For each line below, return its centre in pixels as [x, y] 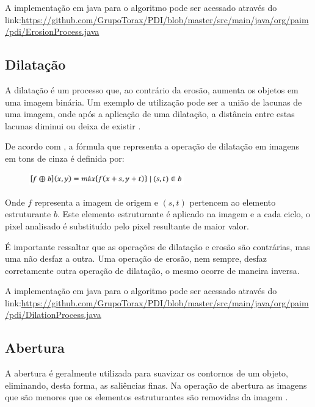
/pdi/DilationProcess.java [53, 315]
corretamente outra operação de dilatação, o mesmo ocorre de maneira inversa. [152, 270]
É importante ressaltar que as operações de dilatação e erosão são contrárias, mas [157, 246]
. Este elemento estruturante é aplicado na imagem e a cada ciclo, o [184, 214]
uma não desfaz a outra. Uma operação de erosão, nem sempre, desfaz [136, 258]
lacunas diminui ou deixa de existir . [73, 125]
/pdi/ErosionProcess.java [52, 31]
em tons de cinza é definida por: [65, 158]
